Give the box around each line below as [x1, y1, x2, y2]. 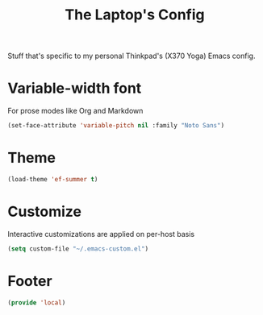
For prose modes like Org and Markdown [7, 106, 144, 116]
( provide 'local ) [7, 298, 66, 307]
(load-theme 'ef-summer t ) [7, 175, 98, 183]
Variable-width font [7, 79, 142, 97]
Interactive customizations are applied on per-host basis [7, 229, 195, 238]
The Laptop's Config [65, 6, 205, 24]
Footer [7, 271, 53, 290]
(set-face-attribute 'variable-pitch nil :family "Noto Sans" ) [7, 122, 225, 130]
